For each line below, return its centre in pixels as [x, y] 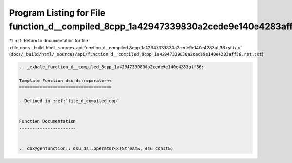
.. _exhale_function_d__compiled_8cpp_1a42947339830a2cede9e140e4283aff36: [112, 67]
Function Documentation [48, 122]
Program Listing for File [57, 13]
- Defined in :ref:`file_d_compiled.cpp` [69, 101]
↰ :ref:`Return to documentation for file [48, 41]
